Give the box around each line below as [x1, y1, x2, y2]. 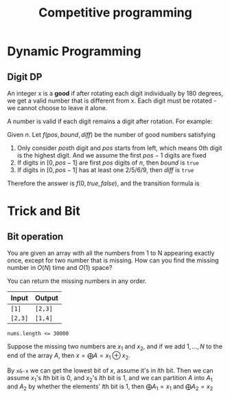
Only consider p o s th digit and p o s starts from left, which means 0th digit [16, 144, 222, 152]
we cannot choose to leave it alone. [7, 104, 108, 112]
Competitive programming [38, 5, 192, 21]
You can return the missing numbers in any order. [7, 277, 147, 285]
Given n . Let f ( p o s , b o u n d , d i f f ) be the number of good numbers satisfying [7, 131, 216, 138]
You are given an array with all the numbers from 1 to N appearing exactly [7, 249, 215, 257]
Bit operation [7, 231, 64, 242]
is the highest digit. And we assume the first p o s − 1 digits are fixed [16, 151, 207, 159]
